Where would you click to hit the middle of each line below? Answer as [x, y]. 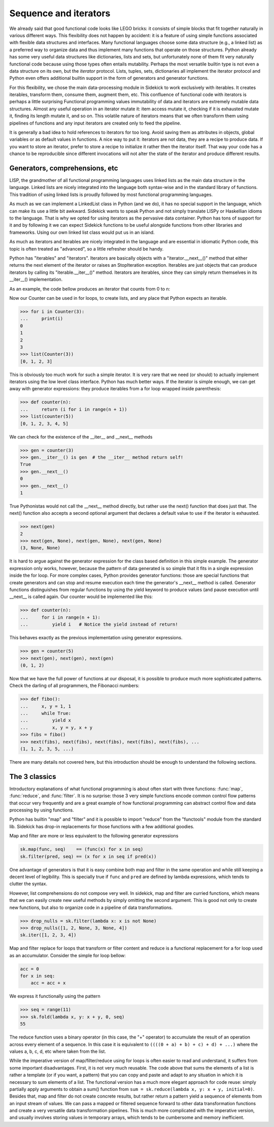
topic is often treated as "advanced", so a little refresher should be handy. [87, 248]
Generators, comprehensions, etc [64, 168]
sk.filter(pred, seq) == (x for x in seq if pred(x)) [88, 856]
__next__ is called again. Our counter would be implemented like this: [81, 597]
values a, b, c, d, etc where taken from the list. [58, 1051]
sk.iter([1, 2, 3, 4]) [48, 935]
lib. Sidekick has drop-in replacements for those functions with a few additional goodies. [102, 826]
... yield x [45, 721]
